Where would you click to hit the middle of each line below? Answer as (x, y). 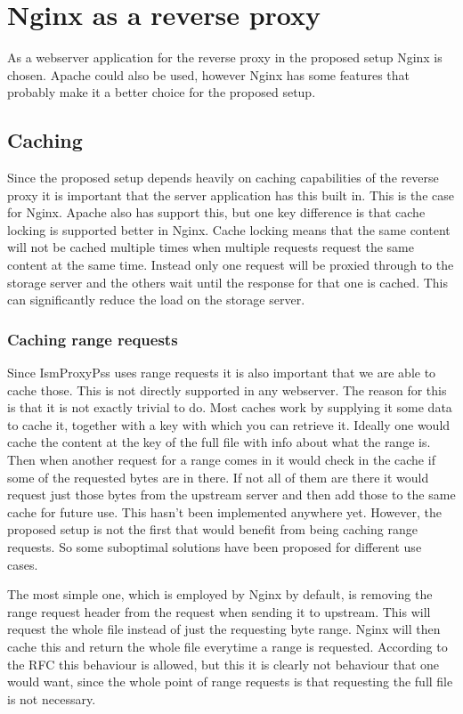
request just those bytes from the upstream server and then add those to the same (231, 495)
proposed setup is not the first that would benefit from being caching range (212, 529)
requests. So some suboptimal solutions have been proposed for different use (215, 547)
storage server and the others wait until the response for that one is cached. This (228, 282)
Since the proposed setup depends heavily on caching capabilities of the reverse (223, 178)
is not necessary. (52, 698)
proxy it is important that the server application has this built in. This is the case (231, 195)
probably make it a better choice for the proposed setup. (162, 92)
